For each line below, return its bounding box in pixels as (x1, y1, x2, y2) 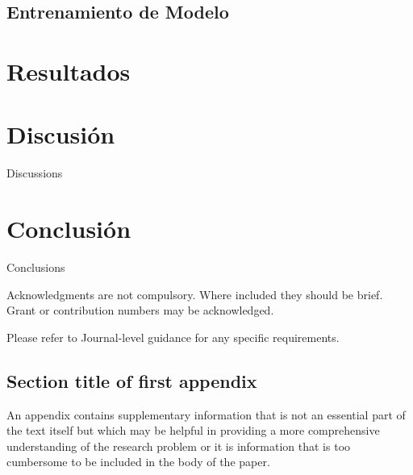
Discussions (6, 165, 63, 181)
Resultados (6, 54, 131, 87)
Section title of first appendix (6, 368, 257, 393)
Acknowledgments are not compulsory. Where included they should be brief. (6, 285, 383, 302)
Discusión (6, 118, 115, 151)
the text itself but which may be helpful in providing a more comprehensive (6, 422, 380, 439)
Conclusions (6, 259, 65, 275)
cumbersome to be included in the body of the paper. (6, 453, 270, 470)
